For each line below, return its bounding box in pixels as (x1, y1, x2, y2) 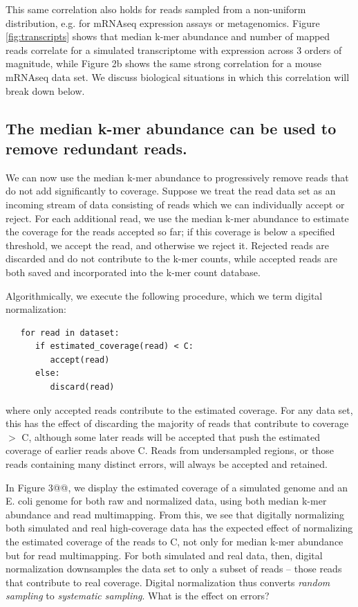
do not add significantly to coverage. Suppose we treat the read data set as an (6, 183, 336, 198)
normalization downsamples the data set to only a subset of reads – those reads (6, 561, 342, 576)
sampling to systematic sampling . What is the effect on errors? (6, 588, 270, 603)
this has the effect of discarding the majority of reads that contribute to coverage (6, 416, 349, 431)
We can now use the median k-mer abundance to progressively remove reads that (6, 170, 349, 184)
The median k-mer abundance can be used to (6, 117, 337, 138)
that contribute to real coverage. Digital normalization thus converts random (6, 574, 330, 589)
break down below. (6, 83, 85, 98)
